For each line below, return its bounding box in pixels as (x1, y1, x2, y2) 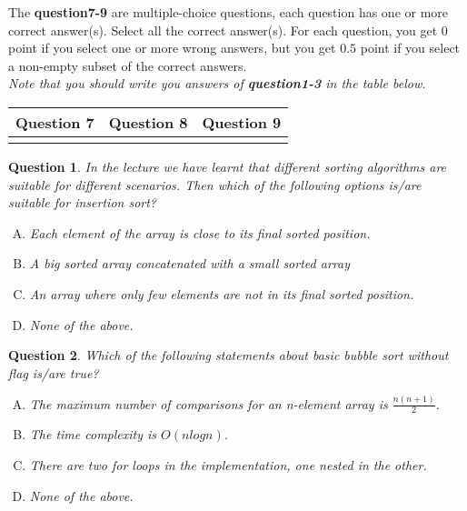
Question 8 (108, 111, 188, 133)
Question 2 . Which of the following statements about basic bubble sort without (8, 346, 449, 365)
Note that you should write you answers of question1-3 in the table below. (8, 74, 426, 93)
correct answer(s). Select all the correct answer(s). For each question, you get (8, 20, 438, 39)
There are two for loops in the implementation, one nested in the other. (29, 456, 427, 475)
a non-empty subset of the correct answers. (8, 55, 247, 75)
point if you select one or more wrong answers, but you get (8, 38, 336, 57)
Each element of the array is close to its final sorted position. (29, 223, 371, 242)
